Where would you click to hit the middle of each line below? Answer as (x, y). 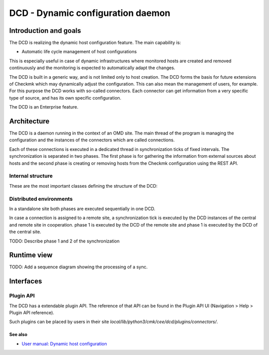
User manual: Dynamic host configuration (64, 344)
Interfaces (26, 281)
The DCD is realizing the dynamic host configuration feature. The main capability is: (95, 43)
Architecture (29, 121)
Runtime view (31, 255)
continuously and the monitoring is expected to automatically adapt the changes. (92, 68)
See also (18, 335)
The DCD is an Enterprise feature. (44, 107)
